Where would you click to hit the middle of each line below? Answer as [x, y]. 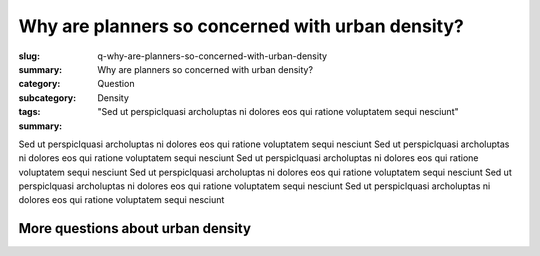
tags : [29, 112]
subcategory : [47, 97]
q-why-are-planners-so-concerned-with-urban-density [212, 56]
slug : [29, 56]
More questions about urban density [135, 228]
